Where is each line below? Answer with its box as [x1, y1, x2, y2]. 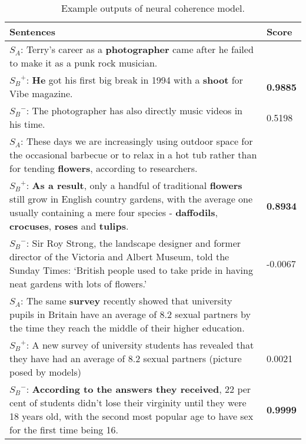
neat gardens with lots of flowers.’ [9, 277, 147, 290]
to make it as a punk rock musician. [9, 56, 158, 69]
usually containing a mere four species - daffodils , [9, 206, 218, 219]
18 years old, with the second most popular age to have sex [9, 409, 254, 423]
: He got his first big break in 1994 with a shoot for [26, 73, 243, 87]
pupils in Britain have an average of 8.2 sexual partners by [9, 307, 251, 321]
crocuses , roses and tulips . [9, 219, 129, 233]
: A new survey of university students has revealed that [26, 338, 254, 352]
